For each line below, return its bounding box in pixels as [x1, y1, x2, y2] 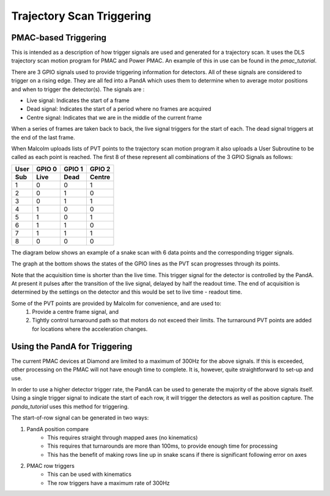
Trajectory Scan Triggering [11, 9, 152, 23]
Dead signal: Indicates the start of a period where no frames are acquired [26, 105, 211, 113]
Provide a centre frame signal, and [32, 308, 119, 316]
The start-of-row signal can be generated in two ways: [11, 414, 149, 421]
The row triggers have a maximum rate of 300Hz [47, 479, 170, 486]
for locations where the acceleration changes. [32, 325, 148, 333]
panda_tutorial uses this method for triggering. [11, 402, 130, 410]
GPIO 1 [64, 165, 84, 173]
